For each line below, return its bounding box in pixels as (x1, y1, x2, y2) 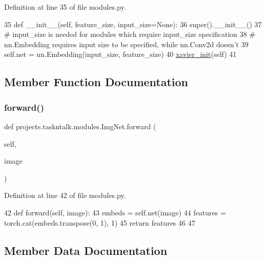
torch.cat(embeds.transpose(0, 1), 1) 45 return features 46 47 (4, 217, 195, 228)
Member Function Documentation (4, 74, 189, 90)
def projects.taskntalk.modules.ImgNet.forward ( (4, 121, 156, 131)
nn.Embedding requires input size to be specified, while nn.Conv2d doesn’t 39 (4, 38, 249, 49)
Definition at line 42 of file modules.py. (4, 190, 126, 201)
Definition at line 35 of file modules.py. (4, 2, 126, 12)
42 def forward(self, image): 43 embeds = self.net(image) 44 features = (4, 207, 226, 217)
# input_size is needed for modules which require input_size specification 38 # (4, 29, 256, 39)
